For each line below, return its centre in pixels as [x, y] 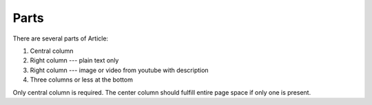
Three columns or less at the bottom [82, 80]
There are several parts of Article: [61, 38]
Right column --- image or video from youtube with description [120, 70]
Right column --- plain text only [74, 60]
